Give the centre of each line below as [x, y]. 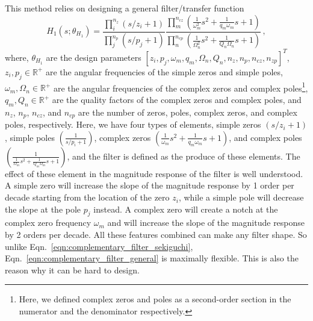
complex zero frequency [48, 223]
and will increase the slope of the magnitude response [206, 223]
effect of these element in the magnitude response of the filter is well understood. [154, 173]
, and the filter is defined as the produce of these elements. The [184, 156]
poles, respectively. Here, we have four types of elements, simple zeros [133, 124]
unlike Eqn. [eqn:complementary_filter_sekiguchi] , [99, 246]
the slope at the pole [43, 209]
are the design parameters [94, 57]
